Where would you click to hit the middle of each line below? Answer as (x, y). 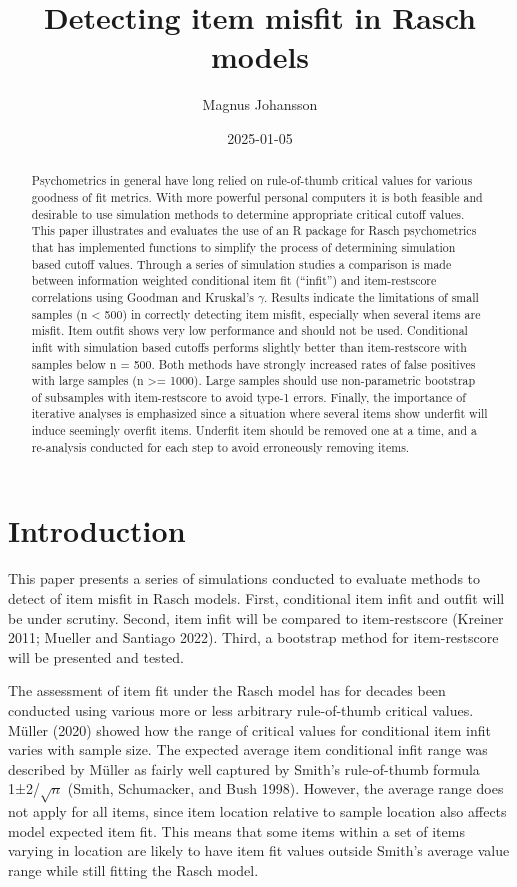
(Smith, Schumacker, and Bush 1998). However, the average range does (285, 788)
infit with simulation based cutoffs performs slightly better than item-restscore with (249, 346)
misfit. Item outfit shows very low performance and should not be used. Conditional (249, 330)
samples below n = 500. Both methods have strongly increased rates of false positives (253, 363)
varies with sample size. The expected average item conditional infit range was (248, 749)
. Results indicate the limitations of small (371, 296)
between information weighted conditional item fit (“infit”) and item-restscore (234, 280)
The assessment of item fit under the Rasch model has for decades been (227, 690)
